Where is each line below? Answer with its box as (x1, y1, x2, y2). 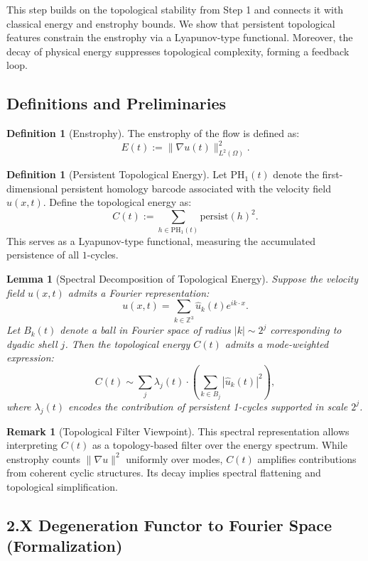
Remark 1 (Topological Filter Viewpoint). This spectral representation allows (6, 423, 350, 438)
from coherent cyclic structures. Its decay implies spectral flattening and (6, 465, 321, 480)
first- (322, 167, 343, 182)
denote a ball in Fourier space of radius (60, 322, 231, 337)
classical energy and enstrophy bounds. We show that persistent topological (6, 16, 335, 31)
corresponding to (270, 322, 342, 337)
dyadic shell (6, 336, 58, 351)
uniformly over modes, (126, 451, 223, 466)
